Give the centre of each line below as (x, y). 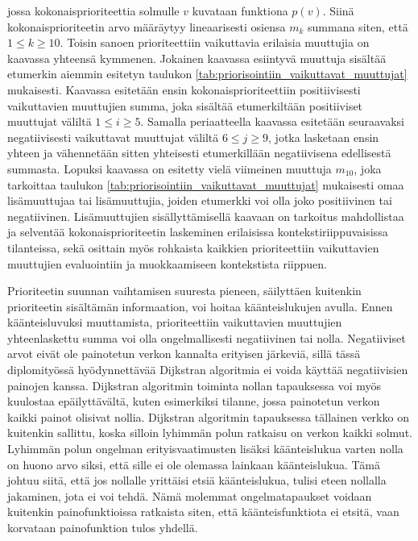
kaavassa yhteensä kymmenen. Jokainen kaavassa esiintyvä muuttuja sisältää (197, 58)
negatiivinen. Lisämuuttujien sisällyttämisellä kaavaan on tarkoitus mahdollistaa (206, 216)
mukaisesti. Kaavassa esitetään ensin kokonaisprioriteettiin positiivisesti (184, 89)
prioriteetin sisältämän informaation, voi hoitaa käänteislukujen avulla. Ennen (200, 306)
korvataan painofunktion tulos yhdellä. (103, 527)
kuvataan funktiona (240, 10)
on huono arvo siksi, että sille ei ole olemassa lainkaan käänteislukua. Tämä (194, 464)
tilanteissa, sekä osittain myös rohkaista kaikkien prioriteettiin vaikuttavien (193, 247)
